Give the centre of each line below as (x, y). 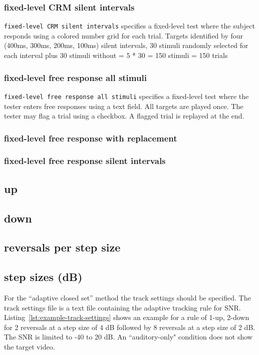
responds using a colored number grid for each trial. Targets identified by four (124, 35)
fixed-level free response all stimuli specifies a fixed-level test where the (126, 96)
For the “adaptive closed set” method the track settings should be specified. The (127, 297)
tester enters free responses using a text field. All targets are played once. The (124, 106)
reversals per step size (62, 247)
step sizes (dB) (43, 277)
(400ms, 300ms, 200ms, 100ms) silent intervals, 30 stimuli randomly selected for (126, 45)
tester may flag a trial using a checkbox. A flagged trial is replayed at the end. (124, 116)
